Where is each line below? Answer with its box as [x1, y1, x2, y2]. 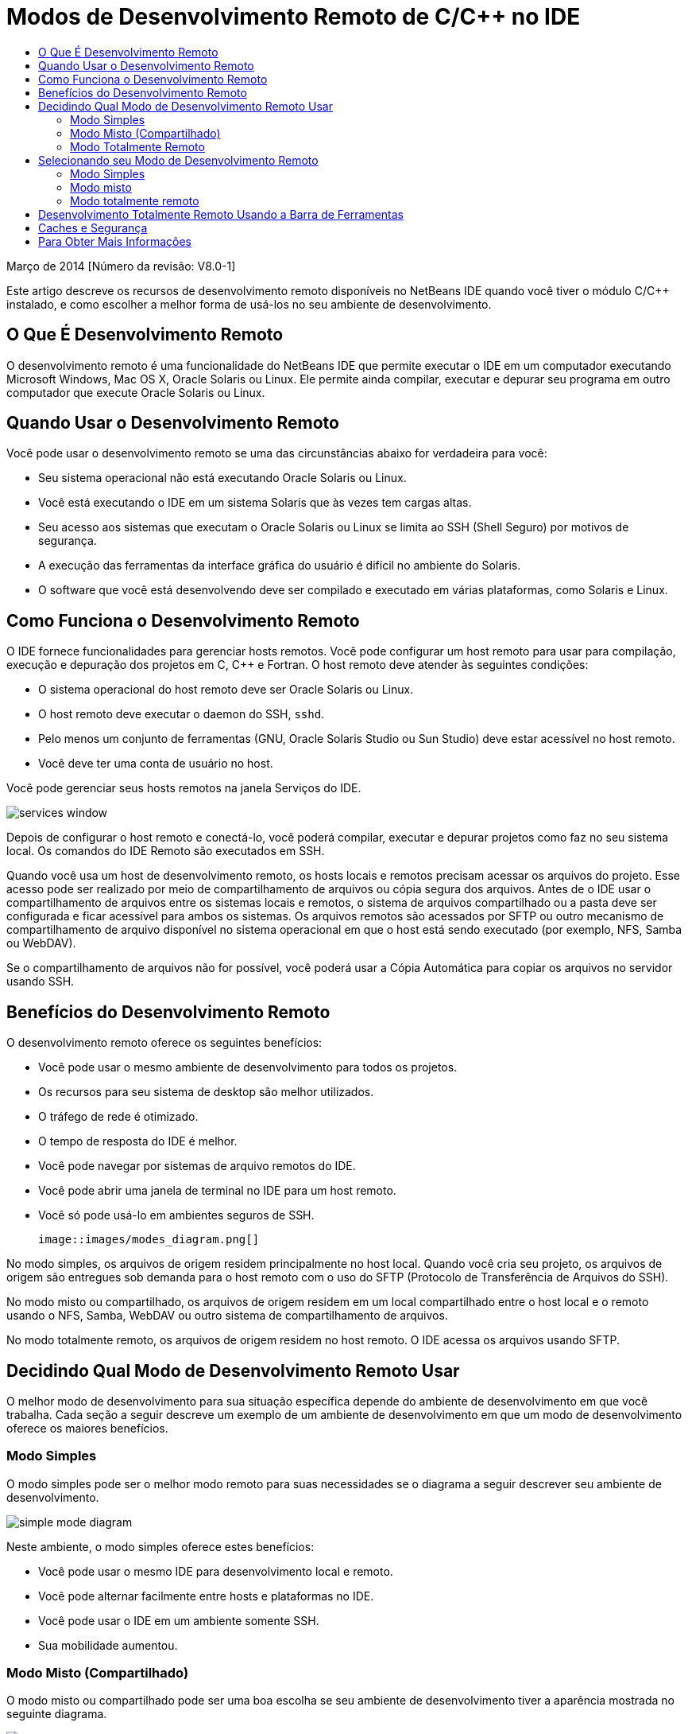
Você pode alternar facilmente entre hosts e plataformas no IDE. [38, 1588, 374, 1603]
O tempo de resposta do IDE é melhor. [38, 1134, 238, 1149]
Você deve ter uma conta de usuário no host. [38, 756, 273, 771]
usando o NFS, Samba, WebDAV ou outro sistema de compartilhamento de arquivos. [6, 1308, 448, 1323]
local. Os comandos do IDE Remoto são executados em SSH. [6, 844, 325, 858]
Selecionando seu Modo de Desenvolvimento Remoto [38, 153, 319, 167]
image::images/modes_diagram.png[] [38, 1233, 260, 1246]
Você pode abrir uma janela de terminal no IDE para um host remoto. [38, 1184, 396, 1198]
